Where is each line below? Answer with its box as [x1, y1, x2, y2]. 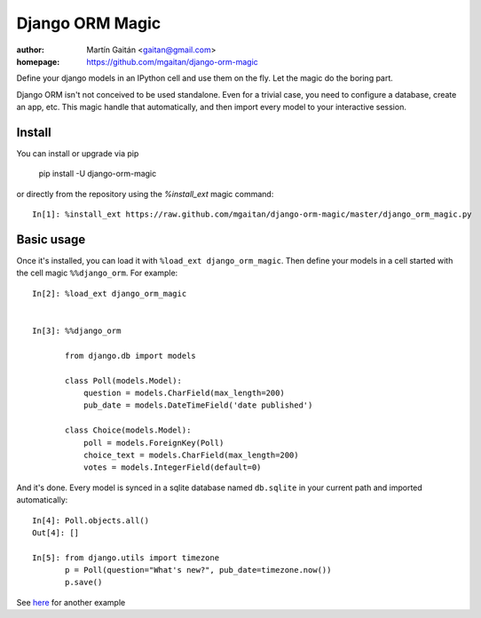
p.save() [65, 577, 103, 588]
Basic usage [16, 232, 86, 247]
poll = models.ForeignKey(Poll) [83, 438, 225, 448]
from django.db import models [65, 351, 197, 360]
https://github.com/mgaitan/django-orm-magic [86, 56, 259, 67]
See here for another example [16, 597, 126, 607]
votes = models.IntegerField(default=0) [83, 463, 262, 472]
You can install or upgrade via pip [16, 148, 139, 159]
